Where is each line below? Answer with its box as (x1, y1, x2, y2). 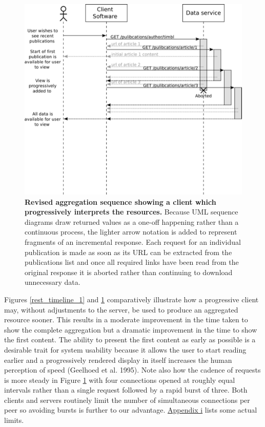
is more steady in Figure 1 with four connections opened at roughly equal (4, 374, 235, 385)
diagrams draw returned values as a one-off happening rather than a (25, 216, 239, 227)
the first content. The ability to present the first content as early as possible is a (4, 334, 256, 345)
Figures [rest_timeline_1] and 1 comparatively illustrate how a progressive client (4, 294, 259, 304)
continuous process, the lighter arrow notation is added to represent (25, 226, 237, 237)
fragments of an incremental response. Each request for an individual (25, 236, 241, 247)
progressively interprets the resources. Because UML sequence (25, 206, 238, 217)
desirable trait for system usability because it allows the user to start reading (4, 344, 247, 355)
